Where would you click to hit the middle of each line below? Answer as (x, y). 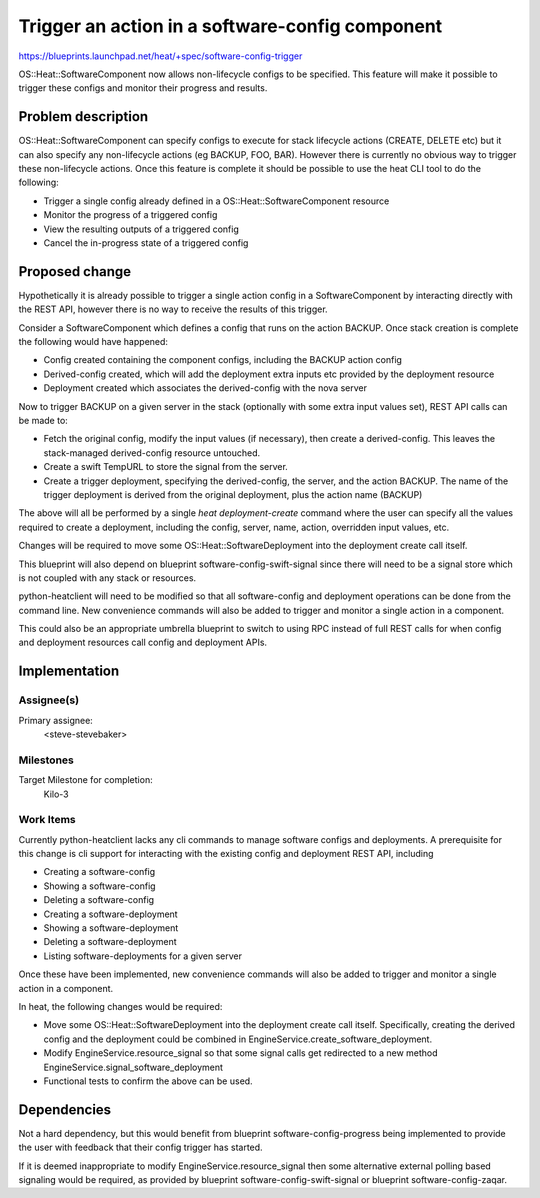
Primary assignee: (56, 720)
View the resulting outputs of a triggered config (141, 229)
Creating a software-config (99, 872)
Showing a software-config (99, 886)
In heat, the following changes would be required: (120, 1006)
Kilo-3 (56, 794)
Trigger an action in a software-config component (230, 26)
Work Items (47, 820)
